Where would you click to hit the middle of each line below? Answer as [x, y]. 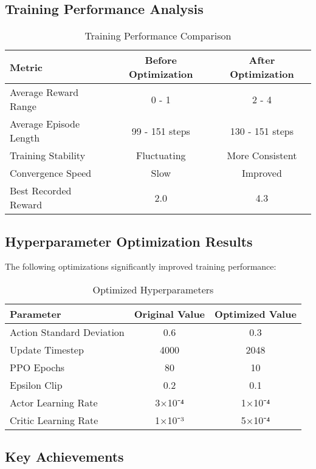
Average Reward [44, 92]
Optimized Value [256, 314]
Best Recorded [41, 191]
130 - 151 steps [262, 131]
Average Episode [45, 124]
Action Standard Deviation [67, 332]
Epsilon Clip [36, 385]
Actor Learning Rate [54, 402]
